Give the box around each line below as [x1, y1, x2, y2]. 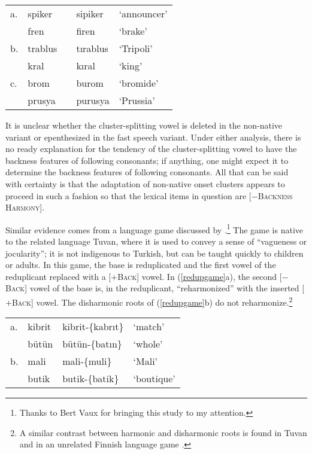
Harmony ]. [5, 201, 45, 214]
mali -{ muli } [62, 354, 112, 368]
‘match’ [133, 319, 165, 334]
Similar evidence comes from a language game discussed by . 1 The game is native [5, 221, 304, 236]
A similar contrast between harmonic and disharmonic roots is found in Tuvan [19, 426, 307, 438]
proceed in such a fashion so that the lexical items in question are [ [5, 189, 252, 202]
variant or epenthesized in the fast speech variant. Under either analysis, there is [5, 130, 301, 143]
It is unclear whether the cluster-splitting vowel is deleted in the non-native [5, 119, 283, 131]
